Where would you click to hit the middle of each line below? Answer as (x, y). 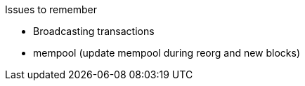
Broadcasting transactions (94, 31)
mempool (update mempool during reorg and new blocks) (167, 53)
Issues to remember (51, 9)
